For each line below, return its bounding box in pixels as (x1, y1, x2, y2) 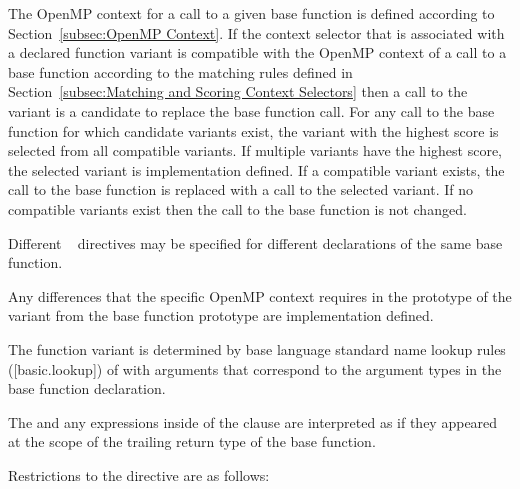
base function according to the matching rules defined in (8, 61, 353, 82)
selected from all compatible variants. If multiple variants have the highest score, (8, 140, 503, 161)
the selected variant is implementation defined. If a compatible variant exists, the (8, 159, 505, 180)
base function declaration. (8, 378, 166, 399)
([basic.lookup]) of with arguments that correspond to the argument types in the (8, 358, 502, 379)
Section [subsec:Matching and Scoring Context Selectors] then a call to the (8, 81, 468, 102)
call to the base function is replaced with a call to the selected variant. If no (8, 179, 473, 200)
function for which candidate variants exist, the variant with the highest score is (8, 120, 499, 141)
